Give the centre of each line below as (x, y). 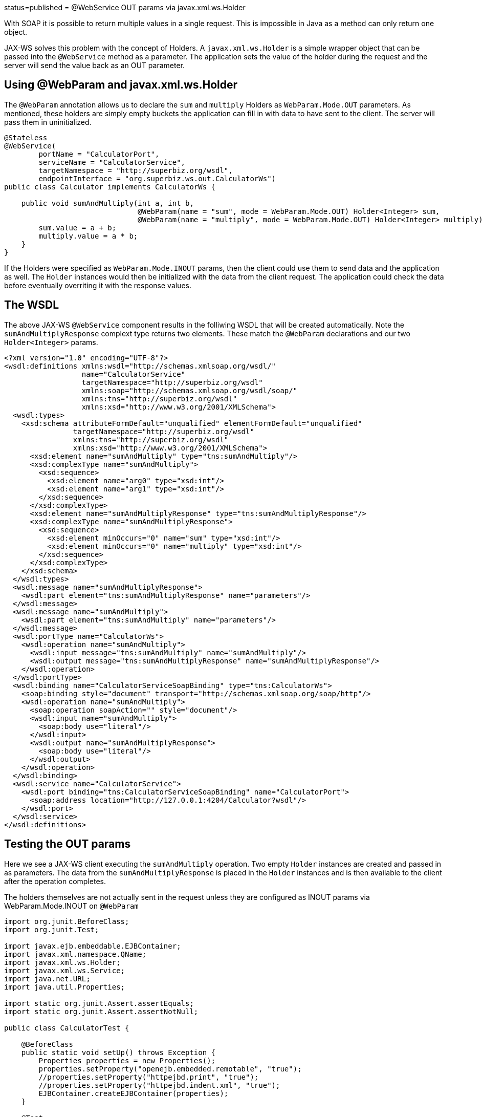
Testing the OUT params (68, 844)
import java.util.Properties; (65, 987)
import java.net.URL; (47, 979)
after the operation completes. (55, 881)
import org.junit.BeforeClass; (67, 921)
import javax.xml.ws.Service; (65, 970)
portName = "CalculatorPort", (99, 154)
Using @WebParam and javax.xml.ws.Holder (121, 85)
